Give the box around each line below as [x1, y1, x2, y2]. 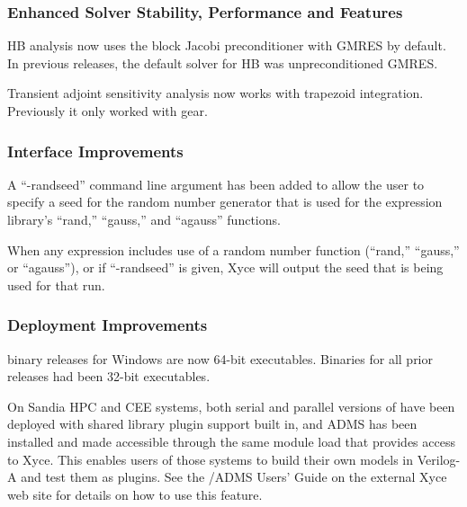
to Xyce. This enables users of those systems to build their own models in [7, 449, 414, 468]
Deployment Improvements [7, 314, 208, 336]
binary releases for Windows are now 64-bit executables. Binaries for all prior [7, 349, 434, 368]
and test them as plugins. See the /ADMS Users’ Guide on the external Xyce [21, 467, 447, 486]
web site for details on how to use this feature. [7, 485, 263, 503]
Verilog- [417, 449, 461, 468]
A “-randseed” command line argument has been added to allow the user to [7, 174, 425, 193]
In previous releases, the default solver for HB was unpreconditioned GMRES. [7, 53, 438, 72]
